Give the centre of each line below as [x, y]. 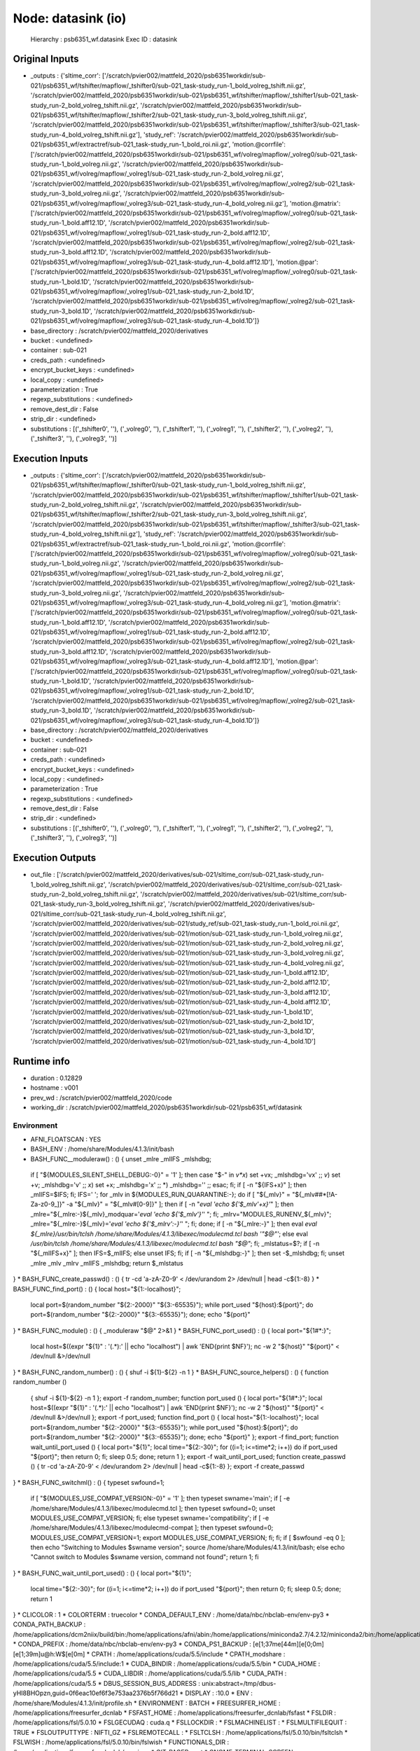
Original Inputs [46, 59]
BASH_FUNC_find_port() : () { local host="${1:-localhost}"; [97, 1289]
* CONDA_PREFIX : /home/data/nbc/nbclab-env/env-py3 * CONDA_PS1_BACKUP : [132, 1644]
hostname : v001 [54, 1088]
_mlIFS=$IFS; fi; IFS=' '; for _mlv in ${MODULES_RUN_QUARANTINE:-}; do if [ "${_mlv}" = [160, 1194]
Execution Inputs [51, 458]
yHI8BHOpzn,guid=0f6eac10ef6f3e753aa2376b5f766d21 [96, 1693]
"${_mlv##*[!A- [315, 1194]
